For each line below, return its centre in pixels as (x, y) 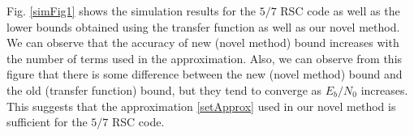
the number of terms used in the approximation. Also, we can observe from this (205, 58)
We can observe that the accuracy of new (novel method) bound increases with (203, 42)
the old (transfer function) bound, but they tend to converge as (164, 89)
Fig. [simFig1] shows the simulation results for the (131, 11)
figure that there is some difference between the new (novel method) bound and (205, 74)
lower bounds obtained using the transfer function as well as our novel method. (203, 26)
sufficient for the (47, 122)
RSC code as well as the (340, 11)
